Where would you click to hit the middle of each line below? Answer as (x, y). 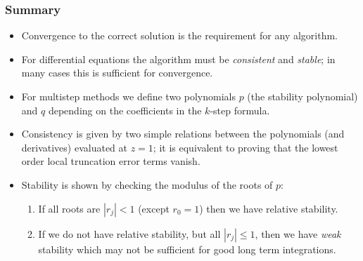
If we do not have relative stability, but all (129, 233)
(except (154, 208)
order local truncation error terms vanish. (111, 161)
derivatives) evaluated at (75, 147)
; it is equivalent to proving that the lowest (246, 147)
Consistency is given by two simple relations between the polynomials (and (183, 134)
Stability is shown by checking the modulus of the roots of (147, 184)
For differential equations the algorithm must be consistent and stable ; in (178, 59)
